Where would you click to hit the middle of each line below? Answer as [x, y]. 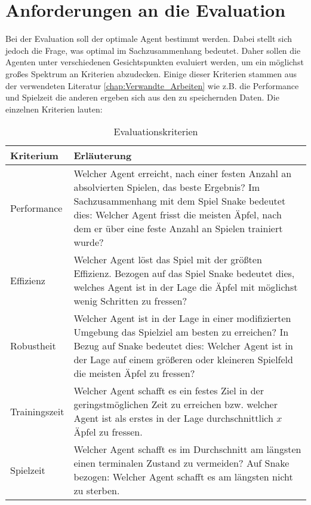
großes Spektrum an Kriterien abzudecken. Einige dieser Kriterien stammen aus [151, 73]
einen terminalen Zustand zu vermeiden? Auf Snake [181, 463]
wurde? [89, 242]
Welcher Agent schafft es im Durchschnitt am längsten [187, 449]
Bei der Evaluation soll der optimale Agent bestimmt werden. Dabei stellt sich [149, 39]
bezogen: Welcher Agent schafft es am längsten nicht [183, 477]
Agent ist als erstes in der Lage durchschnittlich [173, 418]
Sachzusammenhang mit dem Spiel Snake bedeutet [180, 201]
